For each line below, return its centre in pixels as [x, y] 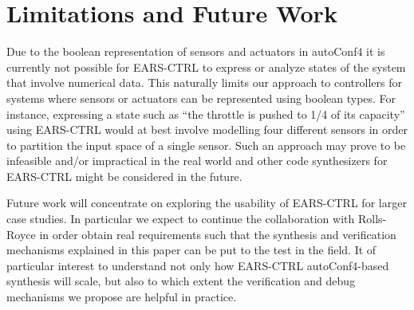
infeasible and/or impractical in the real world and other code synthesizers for [197, 161]
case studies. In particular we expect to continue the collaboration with [181, 219]
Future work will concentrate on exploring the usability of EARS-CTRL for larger [207, 203]
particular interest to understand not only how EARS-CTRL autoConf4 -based [198, 265]
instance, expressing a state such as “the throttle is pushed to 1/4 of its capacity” [206, 114]
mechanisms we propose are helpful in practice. [122, 297]
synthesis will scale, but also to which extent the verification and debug [181, 281]
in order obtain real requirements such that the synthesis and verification [218, 234]
